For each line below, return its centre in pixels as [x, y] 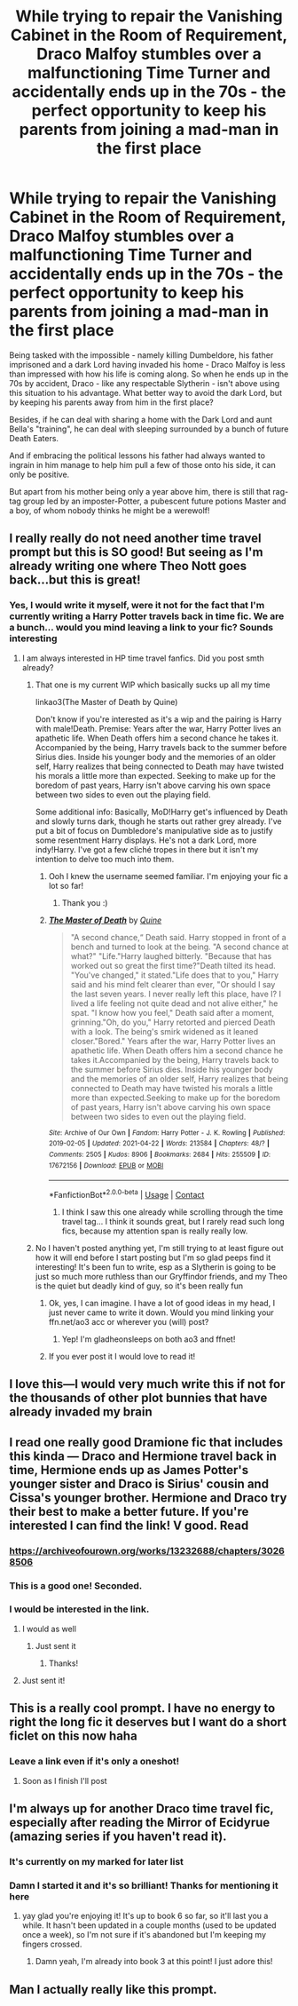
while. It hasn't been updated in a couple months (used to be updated [149, 1925]
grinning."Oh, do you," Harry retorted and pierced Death [173, 1022]
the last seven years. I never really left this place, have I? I [176, 994]
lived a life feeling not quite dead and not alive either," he [174, 1003]
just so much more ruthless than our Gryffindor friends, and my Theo [161, 1276]
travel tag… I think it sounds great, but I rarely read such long [173, 1221]
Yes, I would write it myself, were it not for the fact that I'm [137, 606]
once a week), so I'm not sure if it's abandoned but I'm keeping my [144, 1935]
